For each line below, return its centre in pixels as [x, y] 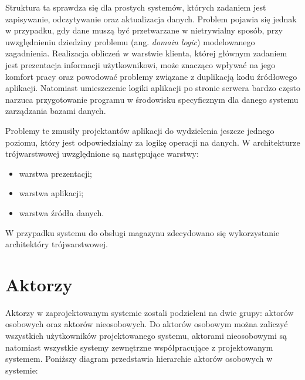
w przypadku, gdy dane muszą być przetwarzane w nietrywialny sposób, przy [144, 30]
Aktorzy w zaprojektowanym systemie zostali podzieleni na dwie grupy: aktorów [150, 312]
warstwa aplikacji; [51, 193]
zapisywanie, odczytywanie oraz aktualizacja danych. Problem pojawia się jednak [151, 19]
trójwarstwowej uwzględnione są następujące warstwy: [102, 154]
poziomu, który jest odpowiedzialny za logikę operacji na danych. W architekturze [153, 142]
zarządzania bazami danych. [56, 111]
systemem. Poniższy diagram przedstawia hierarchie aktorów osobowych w [139, 359]
